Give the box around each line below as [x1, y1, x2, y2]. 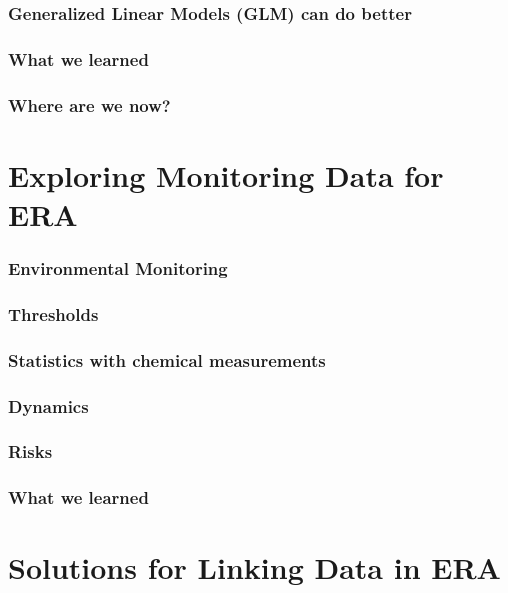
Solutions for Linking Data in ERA [8, 547, 501, 588]
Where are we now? [8, 92, 171, 117]
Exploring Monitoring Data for [8, 154, 444, 195]
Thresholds [8, 301, 99, 326]
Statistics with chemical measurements [8, 347, 326, 372]
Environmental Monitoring [8, 256, 228, 281]
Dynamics [8, 393, 89, 418]
